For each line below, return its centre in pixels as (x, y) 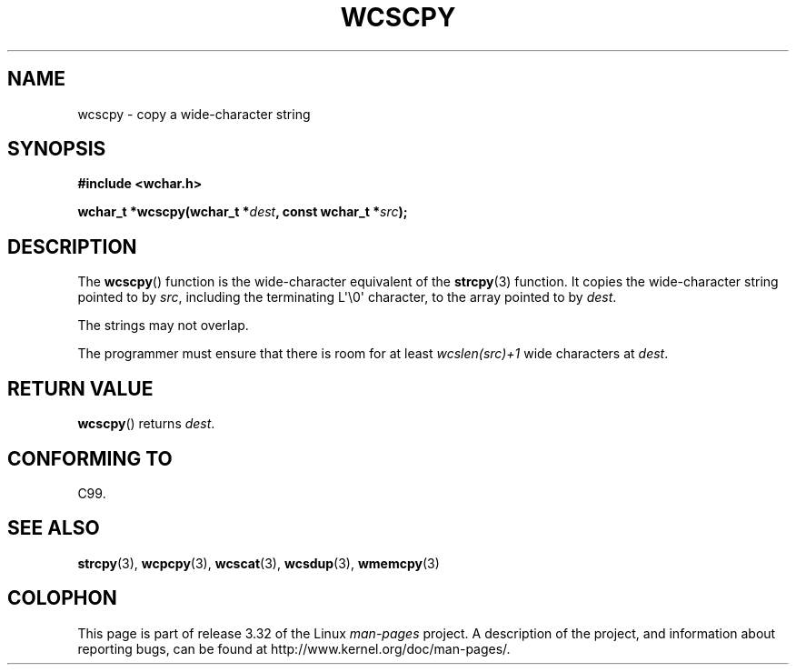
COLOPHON (62, 598)
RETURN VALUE (80, 388)
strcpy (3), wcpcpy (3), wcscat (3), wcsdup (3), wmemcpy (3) (259, 563)
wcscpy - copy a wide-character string (194, 114)
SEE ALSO (54, 528)
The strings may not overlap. (163, 326)
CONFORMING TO (90, 458)
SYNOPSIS (57, 149)
